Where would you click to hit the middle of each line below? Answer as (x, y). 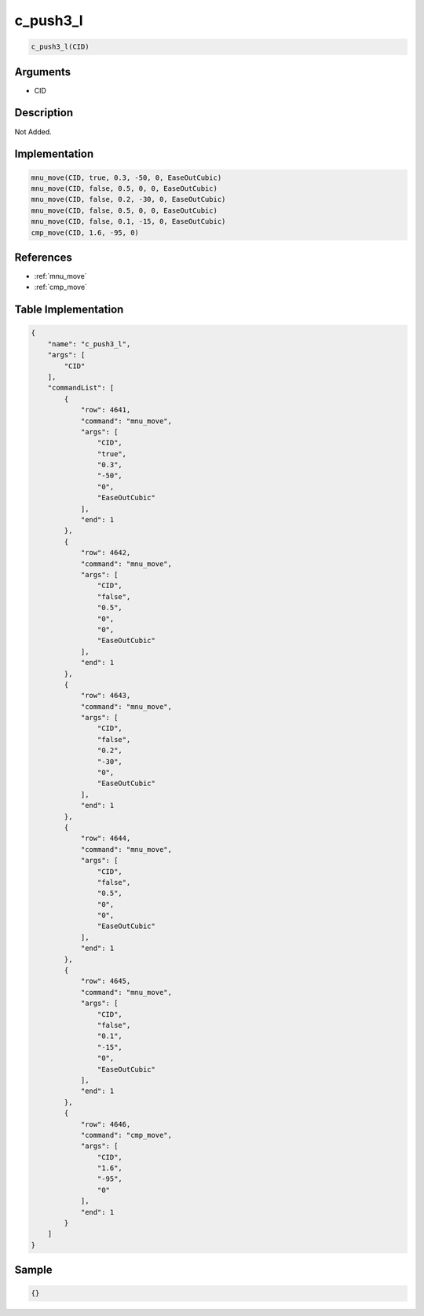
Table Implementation (69, 310)
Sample (33, 1270)
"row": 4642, (106, 553)
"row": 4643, (106, 696)
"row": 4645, (106, 981)
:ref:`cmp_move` (61, 287)
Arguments (43, 72)
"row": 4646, (106, 1124)
